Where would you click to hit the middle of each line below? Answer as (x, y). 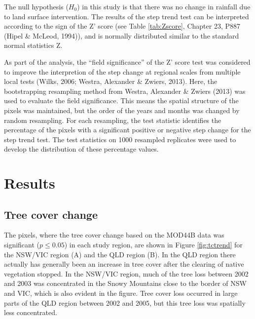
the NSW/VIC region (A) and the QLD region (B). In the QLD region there (120, 254)
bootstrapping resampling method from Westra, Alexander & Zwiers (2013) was (125, 91)
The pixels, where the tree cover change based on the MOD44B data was (114, 235)
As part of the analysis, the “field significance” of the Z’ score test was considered (127, 61)
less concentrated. (31, 312)
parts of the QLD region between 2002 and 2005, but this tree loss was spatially (125, 302)
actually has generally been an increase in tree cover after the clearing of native (124, 264)
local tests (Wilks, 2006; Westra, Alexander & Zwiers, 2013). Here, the (111, 81)
